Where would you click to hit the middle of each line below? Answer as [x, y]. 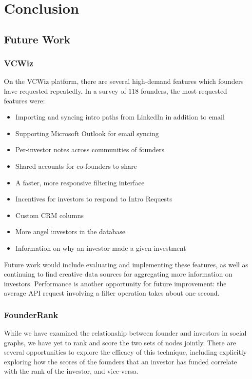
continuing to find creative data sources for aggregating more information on [118, 274]
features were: [25, 100]
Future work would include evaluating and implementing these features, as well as [126, 264]
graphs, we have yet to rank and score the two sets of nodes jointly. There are [120, 342]
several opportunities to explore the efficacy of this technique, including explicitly [126, 352]
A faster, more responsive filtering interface [80, 182]
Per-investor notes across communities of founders [90, 150]
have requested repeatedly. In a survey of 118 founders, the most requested [116, 90]
